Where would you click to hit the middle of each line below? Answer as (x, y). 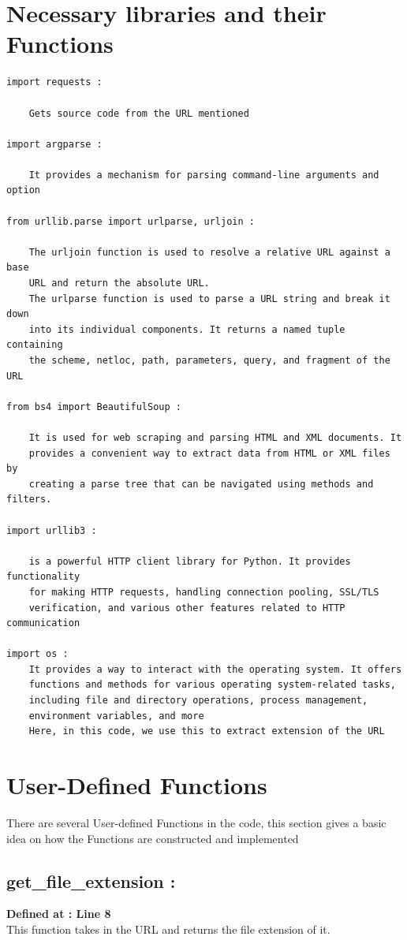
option (23, 190)
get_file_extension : (91, 880)
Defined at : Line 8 (59, 914)
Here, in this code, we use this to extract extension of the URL (207, 731)
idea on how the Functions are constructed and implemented (153, 838)
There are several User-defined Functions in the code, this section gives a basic (196, 822)
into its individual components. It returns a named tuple (187, 329)
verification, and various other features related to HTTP (187, 608)
